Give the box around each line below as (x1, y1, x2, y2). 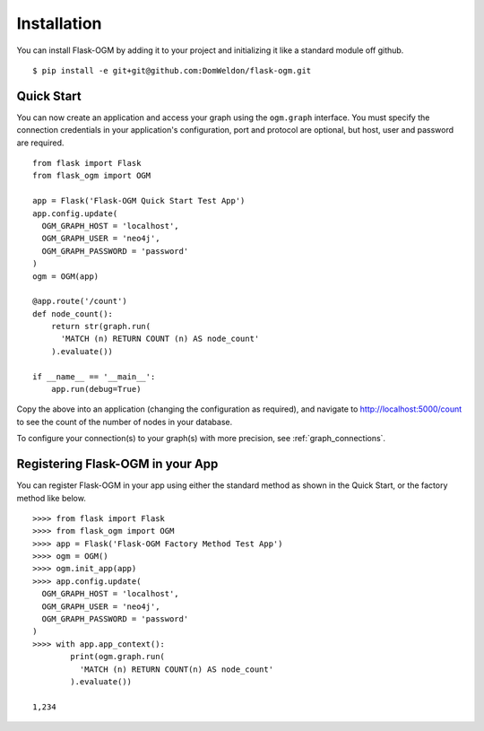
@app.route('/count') (32, 296, 127, 307)
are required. (16, 137, 65, 148)
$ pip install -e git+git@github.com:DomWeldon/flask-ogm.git (32, 65, 312, 75)
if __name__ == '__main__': (32, 371, 156, 381)
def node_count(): (32, 309, 114, 318)
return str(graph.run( (50, 321, 151, 332)
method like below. (16, 492, 87, 503)
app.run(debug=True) (50, 384, 142, 395)
